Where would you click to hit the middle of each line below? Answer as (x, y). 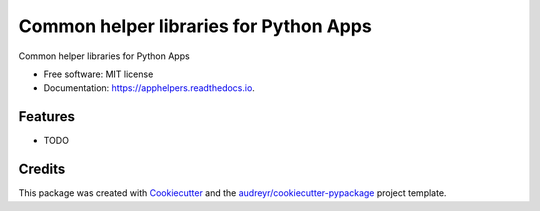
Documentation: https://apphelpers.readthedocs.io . (149, 88)
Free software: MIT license (98, 74)
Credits (42, 169)
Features (46, 116)
